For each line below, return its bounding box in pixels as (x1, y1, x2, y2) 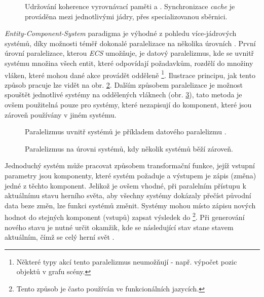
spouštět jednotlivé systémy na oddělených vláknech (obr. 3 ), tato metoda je (5, 89, 242, 100)
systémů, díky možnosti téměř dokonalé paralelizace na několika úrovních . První (5, 38, 256, 48)
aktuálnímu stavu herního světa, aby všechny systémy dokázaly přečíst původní (5, 190, 251, 201)
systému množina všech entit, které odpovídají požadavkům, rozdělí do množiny (5, 57, 253, 68)
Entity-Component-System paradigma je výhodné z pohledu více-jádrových (5, 28, 237, 39)
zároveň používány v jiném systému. (5, 109, 117, 120)
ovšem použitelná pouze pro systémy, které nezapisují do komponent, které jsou (5, 99, 252, 109)
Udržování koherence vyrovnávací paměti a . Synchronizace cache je (25, 1, 235, 11)
